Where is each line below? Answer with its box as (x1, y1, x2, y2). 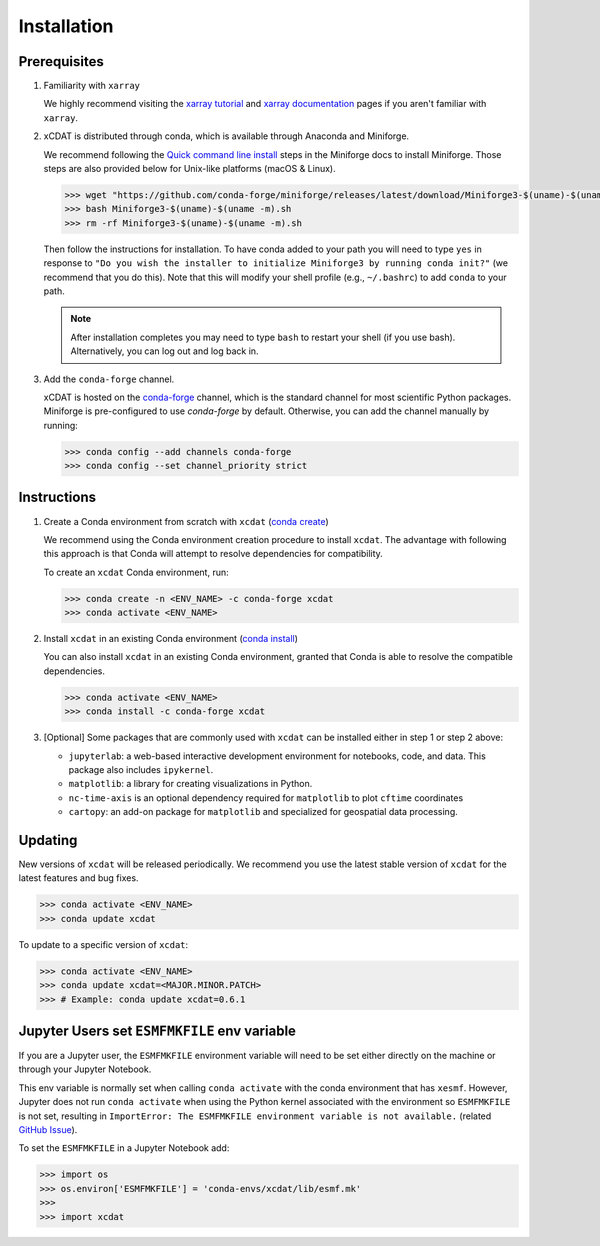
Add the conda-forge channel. (43, 373, 175, 385)
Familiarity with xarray (43, 80, 140, 92)
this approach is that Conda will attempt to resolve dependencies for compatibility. (43, 548, 384, 560)
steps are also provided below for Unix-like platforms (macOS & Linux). (43, 163, 336, 175)
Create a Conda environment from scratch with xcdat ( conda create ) (43, 515, 329, 527)
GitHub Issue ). (18, 1124, 78, 1136)
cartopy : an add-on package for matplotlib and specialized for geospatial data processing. (68, 806, 459, 818)
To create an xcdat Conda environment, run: (43, 566, 229, 578)
